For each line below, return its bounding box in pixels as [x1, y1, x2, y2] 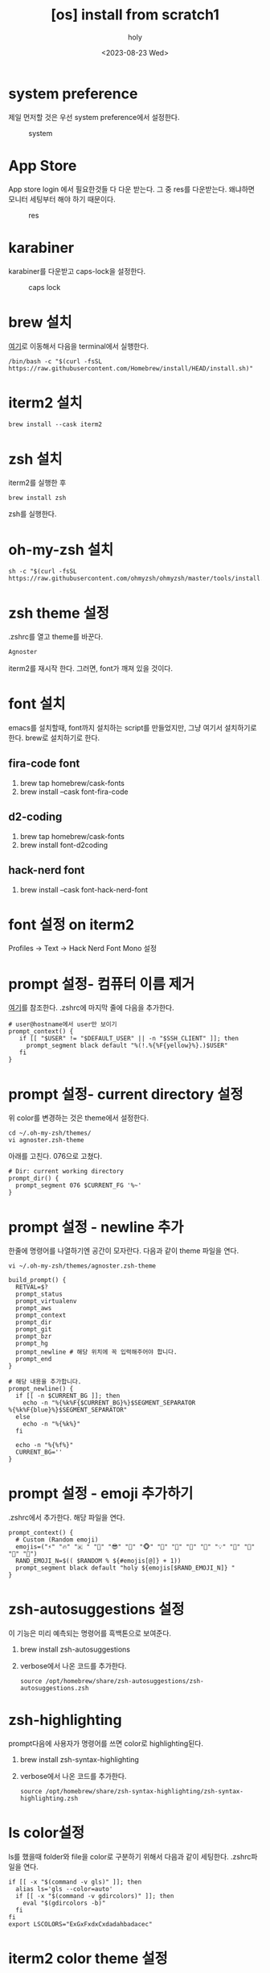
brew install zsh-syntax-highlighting [19, 1755, 139, 1764]
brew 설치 [8, 312, 72, 331]
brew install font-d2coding [19, 840, 108, 850]
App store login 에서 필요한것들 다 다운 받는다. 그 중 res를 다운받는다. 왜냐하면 [8, 184, 256, 194]
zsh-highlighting [8, 1711, 122, 1729]
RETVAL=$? [15, 1283, 48, 1292]
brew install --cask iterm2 [8, 420, 103, 428]
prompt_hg [15, 1339, 48, 1348]
